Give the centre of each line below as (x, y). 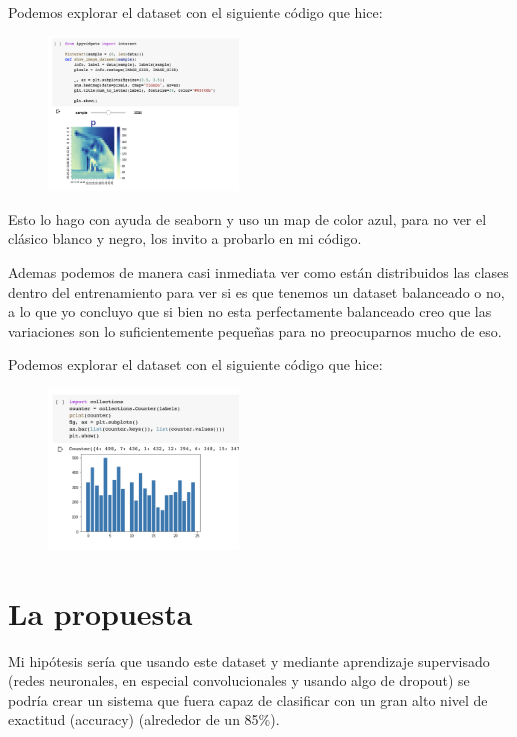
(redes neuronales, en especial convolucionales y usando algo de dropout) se (239, 680)
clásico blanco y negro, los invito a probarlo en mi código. (185, 238)
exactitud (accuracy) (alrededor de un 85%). (144, 719)
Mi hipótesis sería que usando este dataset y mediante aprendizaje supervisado (249, 660)
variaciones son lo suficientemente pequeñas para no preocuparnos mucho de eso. (255, 330)
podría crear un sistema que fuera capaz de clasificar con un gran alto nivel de (248, 699)
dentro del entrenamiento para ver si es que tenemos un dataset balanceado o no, (256, 291)
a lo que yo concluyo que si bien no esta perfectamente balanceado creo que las (250, 311)
